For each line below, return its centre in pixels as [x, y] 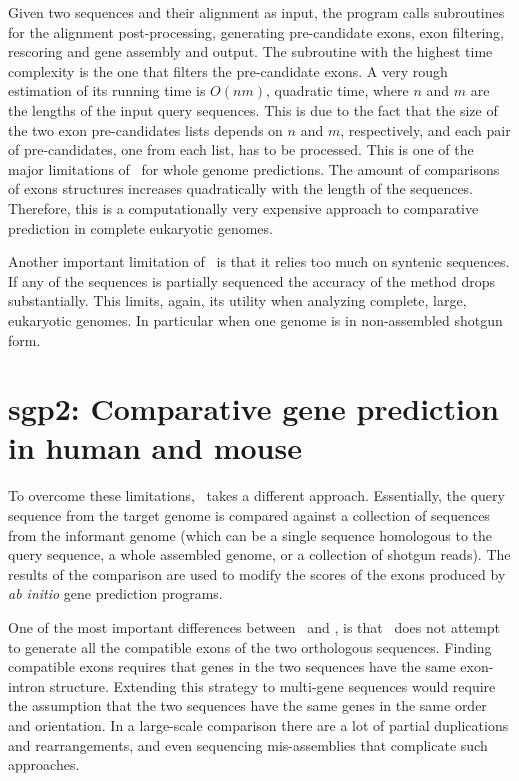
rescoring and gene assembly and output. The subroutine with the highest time [250, 51]
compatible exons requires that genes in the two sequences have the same [232, 666]
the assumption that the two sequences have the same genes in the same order [247, 705]
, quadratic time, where [337, 90]
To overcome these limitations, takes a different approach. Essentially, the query [256, 495]
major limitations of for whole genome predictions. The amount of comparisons [254, 168]
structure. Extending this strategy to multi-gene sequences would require [272, 685]
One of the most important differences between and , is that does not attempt [254, 626]
